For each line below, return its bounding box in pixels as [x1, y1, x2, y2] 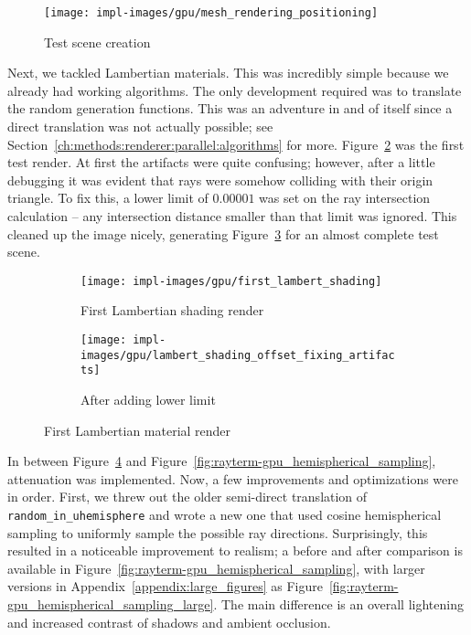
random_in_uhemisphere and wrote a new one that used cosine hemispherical [7, 504, 442, 524]
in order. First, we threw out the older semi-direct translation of [7, 487, 368, 506]
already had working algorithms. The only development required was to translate [7, 80, 462, 100]
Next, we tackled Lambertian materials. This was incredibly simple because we [7, 63, 449, 82]
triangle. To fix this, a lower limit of [7, 188, 209, 207]
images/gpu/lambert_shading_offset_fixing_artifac [80, 348, 395, 362]
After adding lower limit [80, 390, 216, 408]
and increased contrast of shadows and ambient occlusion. [7, 612, 331, 631]
